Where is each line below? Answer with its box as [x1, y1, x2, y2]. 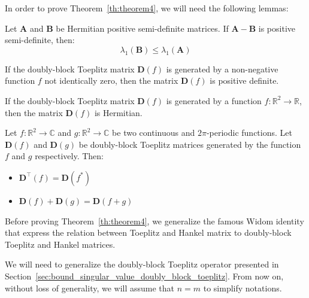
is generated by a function [166, 94, 262, 107]
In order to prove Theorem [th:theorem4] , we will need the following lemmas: [5, 2, 289, 14]
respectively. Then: [35, 150, 104, 162]
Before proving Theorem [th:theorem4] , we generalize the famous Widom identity [5, 214, 304, 227]
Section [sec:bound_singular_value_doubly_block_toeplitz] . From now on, [5, 269, 284, 282]
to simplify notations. [203, 281, 282, 294]
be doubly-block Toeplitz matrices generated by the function [78, 138, 301, 150]
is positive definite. [210, 74, 279, 87]
